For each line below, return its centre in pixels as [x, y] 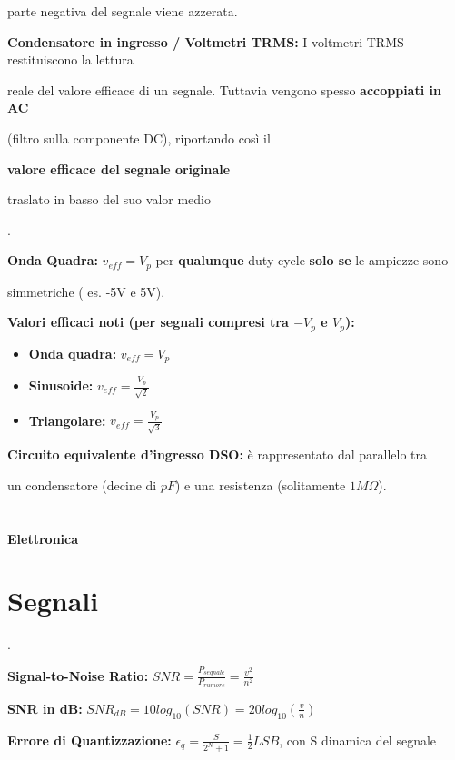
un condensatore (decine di [82, 484]
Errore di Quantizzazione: [89, 740]
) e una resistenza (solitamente [260, 484]
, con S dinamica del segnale [358, 740]
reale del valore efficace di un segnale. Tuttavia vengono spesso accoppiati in [224, 89]
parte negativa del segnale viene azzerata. [123, 11]
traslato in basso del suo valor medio [109, 199]
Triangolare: [67, 420]
